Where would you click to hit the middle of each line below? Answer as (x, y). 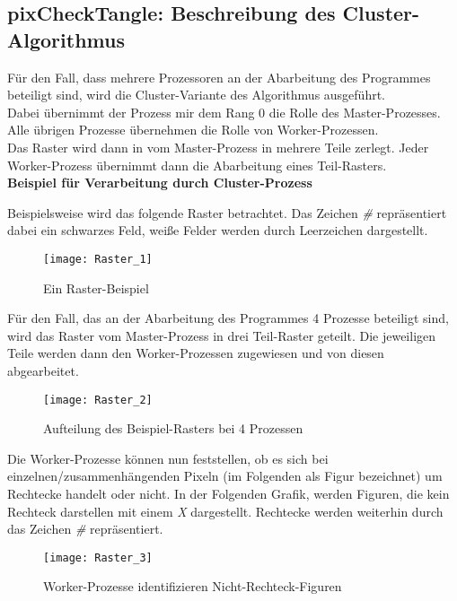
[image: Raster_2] (98, 400)
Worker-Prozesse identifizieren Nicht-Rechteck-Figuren (193, 586)
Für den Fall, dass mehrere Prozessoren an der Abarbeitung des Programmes (219, 77)
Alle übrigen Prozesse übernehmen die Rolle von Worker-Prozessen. (193, 130)
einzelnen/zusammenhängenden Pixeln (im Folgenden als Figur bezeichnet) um (225, 476)
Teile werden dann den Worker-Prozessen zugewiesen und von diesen (196, 353)
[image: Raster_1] (98, 259)
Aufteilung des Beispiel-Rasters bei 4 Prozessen (173, 428)
